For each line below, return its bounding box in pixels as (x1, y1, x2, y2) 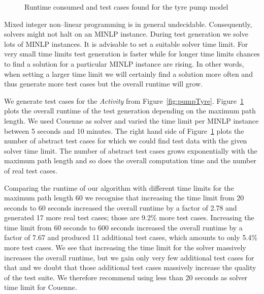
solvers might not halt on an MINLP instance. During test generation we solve (4, 28, 248, 39)
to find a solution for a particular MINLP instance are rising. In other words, (4, 58, 244, 69)
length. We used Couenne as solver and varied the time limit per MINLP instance (4, 115, 259, 126)
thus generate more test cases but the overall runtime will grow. (4, 78, 203, 89)
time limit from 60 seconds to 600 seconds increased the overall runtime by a (4, 222, 243, 232)
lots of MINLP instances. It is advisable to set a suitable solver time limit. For (4, 38, 248, 49)
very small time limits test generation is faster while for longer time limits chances (4, 48, 260, 59)
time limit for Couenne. (4, 282, 77, 292)
